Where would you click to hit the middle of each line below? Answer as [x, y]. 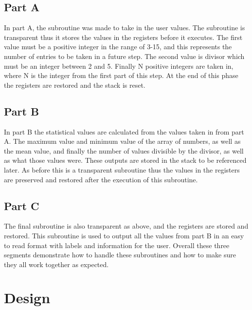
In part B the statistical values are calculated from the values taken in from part [124, 131]
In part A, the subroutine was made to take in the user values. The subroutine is [125, 28]
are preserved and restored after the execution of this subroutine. [101, 179]
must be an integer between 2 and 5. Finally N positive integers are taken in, [119, 66]
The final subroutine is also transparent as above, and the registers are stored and [126, 226]
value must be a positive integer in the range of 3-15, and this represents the [118, 47]
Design [27, 298]
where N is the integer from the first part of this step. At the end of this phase [121, 75]
